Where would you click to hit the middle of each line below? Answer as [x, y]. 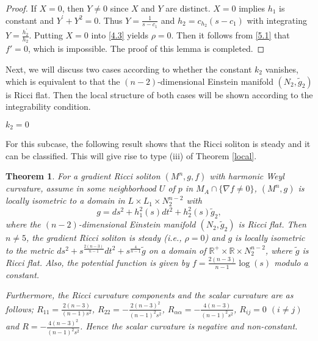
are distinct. [188, 8]
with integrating [277, 20]
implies [252, 8]
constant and [30, 20]
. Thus [110, 20]
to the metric [30, 250]
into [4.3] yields [120, 35]
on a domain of [177, 250]
